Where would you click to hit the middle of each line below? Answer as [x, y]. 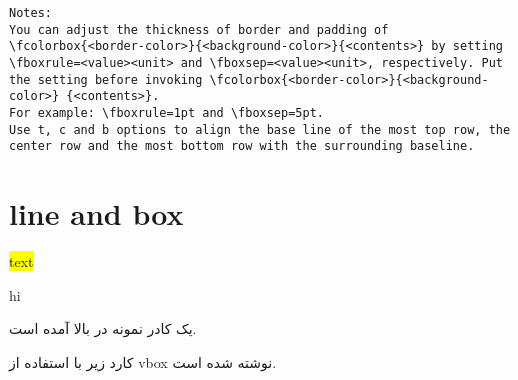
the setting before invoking [106, 79]
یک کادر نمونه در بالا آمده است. [103, 328]
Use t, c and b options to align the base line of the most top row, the [260, 129]
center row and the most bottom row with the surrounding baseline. [242, 146]
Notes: [30, 13]
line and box [96, 213]
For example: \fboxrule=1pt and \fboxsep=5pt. [166, 112]
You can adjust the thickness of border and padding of [199, 29]
